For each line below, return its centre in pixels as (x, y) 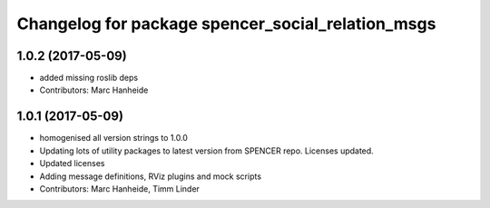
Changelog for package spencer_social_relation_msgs (226, 24)
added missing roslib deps (89, 78)
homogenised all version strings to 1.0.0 (113, 138)
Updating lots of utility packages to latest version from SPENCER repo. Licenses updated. (206, 151)
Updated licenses (72, 163)
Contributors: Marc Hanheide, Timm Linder (119, 188)
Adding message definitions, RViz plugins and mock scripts (151, 176)
